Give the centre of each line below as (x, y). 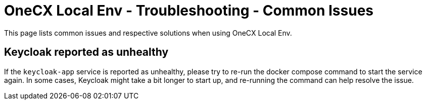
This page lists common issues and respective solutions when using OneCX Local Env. (148, 33)
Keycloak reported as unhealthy (86, 52)
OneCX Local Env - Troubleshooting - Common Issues (189, 11)
